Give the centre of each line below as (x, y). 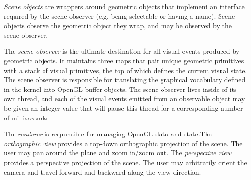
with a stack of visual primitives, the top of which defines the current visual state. (125, 70)
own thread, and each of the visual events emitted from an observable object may (125, 98)
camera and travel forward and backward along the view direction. (103, 172)
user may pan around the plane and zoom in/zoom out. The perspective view (118, 153)
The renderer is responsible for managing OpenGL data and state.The (108, 134)
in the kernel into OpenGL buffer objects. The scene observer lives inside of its (120, 89)
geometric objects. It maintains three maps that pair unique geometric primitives (124, 60)
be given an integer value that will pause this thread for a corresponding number (124, 108)
